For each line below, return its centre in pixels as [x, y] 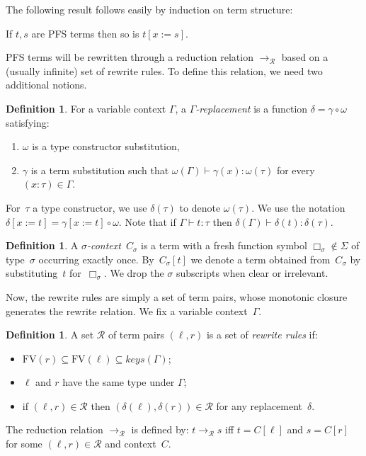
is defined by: [160, 429]
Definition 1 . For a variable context [86, 108]
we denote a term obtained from [261, 259]
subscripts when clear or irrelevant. [252, 273]
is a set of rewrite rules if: [262, 335]
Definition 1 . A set [50, 335]
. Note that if [147, 221]
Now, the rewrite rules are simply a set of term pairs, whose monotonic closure [177, 296]
